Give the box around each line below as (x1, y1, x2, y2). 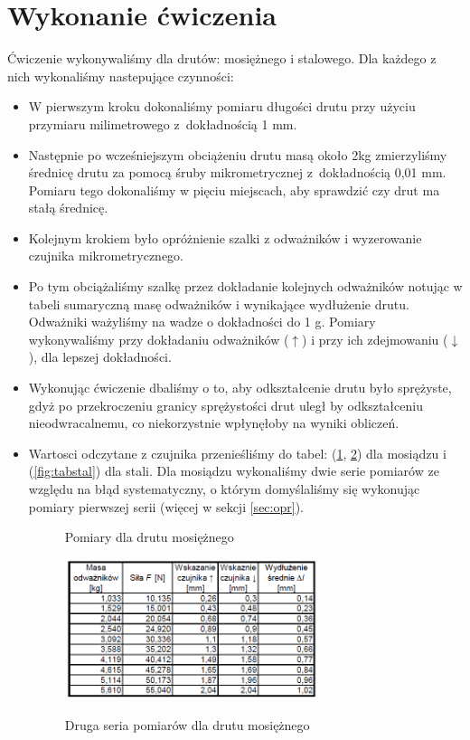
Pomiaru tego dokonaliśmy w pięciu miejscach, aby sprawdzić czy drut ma (28, 180, 440, 199)
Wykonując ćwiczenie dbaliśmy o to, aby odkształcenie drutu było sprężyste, (28, 378, 452, 397)
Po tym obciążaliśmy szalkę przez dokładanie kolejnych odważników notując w (28, 277, 463, 296)
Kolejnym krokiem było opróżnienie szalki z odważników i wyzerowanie (28, 228, 422, 247)
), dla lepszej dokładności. (28, 347, 172, 366)
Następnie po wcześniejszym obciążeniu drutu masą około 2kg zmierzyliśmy (28, 145, 447, 164)
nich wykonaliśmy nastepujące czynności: (7, 66, 234, 85)
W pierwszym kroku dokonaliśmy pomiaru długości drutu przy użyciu (28, 97, 416, 116)
